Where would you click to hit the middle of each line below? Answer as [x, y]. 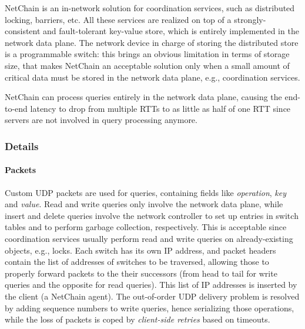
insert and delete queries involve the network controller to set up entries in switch [152, 215]
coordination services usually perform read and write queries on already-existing [149, 238]
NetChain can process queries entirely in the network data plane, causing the [143, 97]
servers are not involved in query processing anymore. [101, 120]
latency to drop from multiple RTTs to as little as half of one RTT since [160, 108]
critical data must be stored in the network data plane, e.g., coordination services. [152, 77]
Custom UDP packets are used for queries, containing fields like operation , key [146, 192]
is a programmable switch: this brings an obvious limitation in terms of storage [147, 54]
